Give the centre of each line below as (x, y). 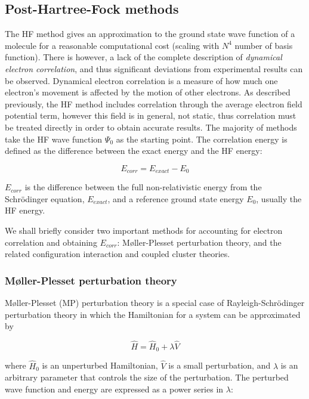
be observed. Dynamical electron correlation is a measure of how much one (141, 80)
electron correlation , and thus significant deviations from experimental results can (154, 68)
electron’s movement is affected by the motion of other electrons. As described (148, 92)
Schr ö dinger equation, (45, 198)
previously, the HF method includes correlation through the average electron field (154, 103)
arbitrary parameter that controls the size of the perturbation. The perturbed (147, 377)
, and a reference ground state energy (176, 198)
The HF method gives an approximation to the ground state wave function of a (150, 34)
